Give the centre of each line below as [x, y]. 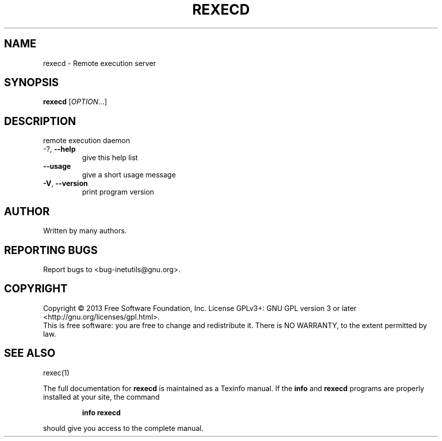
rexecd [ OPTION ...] [75, 102]
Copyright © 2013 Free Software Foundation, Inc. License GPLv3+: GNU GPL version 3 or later [200, 308]
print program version [118, 192]
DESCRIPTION [40, 121]
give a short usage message [129, 175]
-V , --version [65, 183]
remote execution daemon [87, 141]
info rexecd [101, 412]
